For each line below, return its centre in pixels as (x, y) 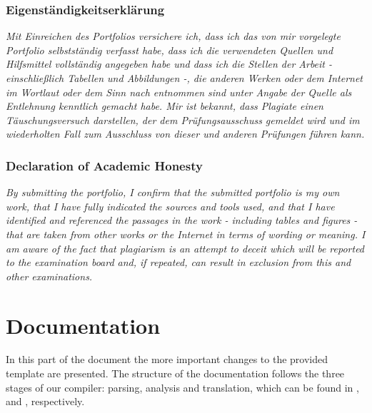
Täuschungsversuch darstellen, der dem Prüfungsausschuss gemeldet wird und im (183, 119)
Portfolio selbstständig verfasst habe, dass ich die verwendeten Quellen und (170, 50)
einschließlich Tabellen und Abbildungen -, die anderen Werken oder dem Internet (184, 78)
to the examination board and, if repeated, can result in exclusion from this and (179, 262)
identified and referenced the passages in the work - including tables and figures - (182, 220)
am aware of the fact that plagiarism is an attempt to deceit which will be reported (185, 248)
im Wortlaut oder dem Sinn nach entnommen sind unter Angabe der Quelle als (179, 92)
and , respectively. (45, 401)
